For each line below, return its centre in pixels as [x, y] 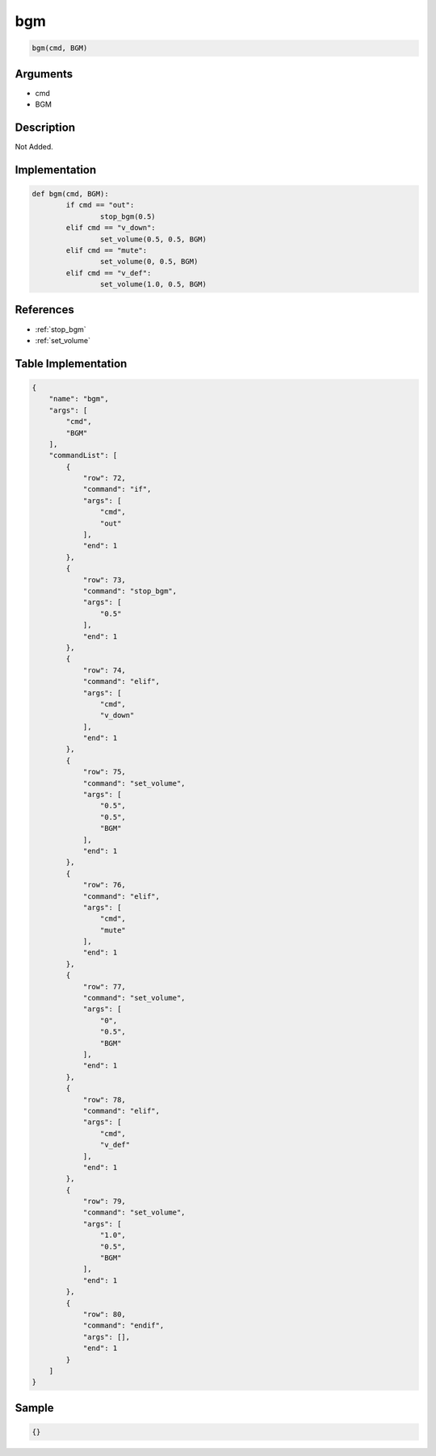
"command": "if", [117, 489]
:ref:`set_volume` [63, 340]
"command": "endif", [124, 1326]
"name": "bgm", [79, 399]
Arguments [44, 74]
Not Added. [34, 146]
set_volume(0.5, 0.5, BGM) [153, 239]
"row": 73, [105, 580]
